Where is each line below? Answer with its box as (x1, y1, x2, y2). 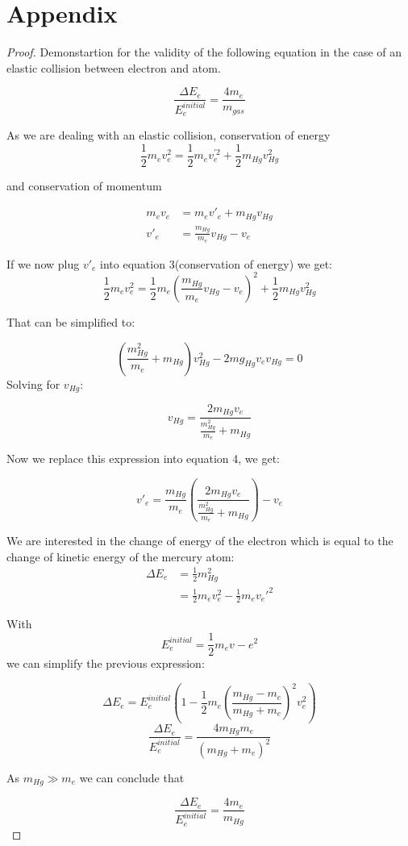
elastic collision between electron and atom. (6, 59, 221, 76)
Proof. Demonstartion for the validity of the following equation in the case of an (6, 44, 402, 60)
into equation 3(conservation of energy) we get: (100, 255, 332, 272)
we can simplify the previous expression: (6, 655, 205, 672)
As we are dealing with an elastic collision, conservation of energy (6, 127, 331, 144)
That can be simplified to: (6, 313, 135, 330)
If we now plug (6, 255, 80, 272)
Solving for (6, 375, 60, 392)
